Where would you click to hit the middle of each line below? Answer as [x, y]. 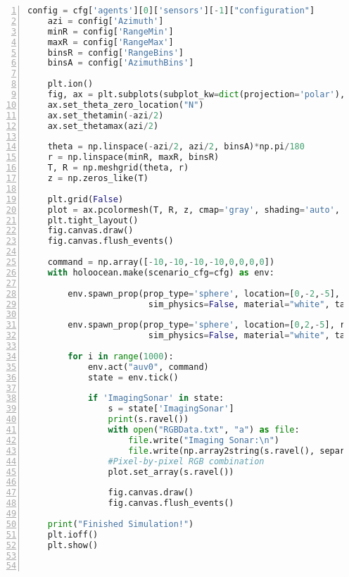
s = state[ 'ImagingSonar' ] [171, 409]
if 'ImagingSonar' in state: [156, 398]
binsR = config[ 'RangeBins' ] [115, 52]
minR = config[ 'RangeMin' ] [110, 31]
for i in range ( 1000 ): [121, 356]
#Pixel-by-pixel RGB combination [186, 461]
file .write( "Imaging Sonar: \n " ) [204, 440]
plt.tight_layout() [93, 220]
